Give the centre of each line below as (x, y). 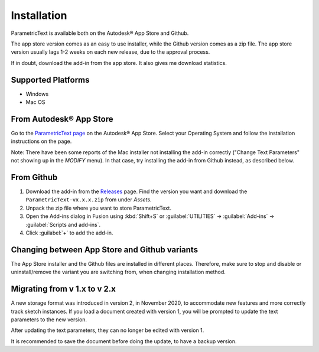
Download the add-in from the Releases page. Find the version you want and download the (136, 191)
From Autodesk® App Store (62, 119)
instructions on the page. (41, 141)
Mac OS (35, 102)
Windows (37, 94)
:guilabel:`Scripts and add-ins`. (63, 224)
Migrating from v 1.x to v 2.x (64, 289)
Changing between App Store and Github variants (104, 250)
